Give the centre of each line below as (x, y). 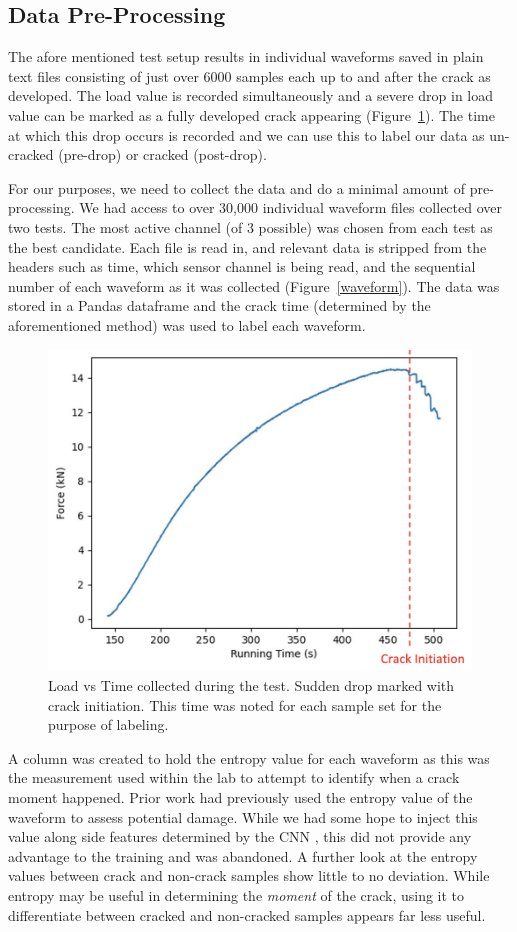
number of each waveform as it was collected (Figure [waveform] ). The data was (254, 285)
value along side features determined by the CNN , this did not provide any (240, 836)
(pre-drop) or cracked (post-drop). (162, 154)
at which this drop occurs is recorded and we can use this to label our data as (246, 134)
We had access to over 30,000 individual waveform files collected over (290, 207)
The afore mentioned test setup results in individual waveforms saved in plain (246, 56)
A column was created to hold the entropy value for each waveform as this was (249, 757)
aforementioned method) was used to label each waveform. (187, 324)
